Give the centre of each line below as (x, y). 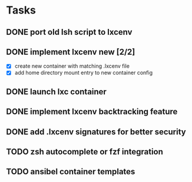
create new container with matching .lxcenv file (72, 66)
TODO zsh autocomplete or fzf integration (85, 152)
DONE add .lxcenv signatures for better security (96, 132)
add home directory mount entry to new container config (84, 73)
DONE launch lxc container (57, 92)
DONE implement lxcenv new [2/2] (71, 52)
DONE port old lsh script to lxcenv (69, 32)
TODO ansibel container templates (71, 172)
